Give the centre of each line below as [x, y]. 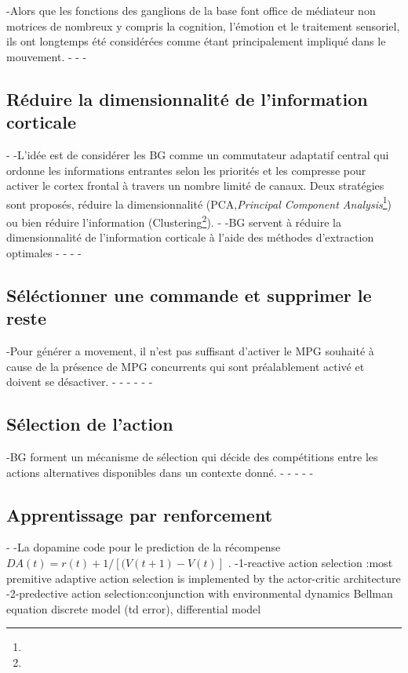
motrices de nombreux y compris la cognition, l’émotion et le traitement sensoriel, [203, 25]
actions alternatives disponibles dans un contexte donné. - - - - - [160, 472]
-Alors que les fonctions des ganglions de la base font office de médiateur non [191, 10]
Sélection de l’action [90, 424]
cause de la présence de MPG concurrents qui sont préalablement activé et [186, 366]
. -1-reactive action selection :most [310, 562]
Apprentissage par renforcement [140, 514]
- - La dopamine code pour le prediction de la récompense [144, 547]
